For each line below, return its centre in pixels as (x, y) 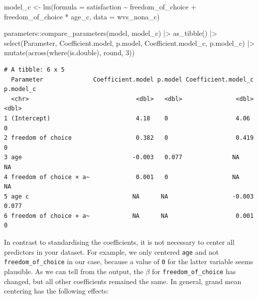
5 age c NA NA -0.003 (129, 196)
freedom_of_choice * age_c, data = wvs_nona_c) (82, 16)
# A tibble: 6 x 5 (34, 69)
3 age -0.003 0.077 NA (122, 157)
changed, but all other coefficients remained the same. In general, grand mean (123, 281)
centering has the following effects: (57, 291)
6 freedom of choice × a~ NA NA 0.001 (129, 216)
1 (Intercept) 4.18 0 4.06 (127, 118)
